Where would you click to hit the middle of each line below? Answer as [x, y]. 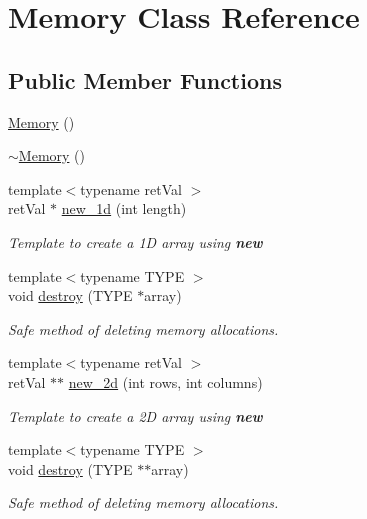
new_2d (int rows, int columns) [165, 381]
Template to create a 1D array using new [135, 241]
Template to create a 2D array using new [135, 415]
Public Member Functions [145, 79]
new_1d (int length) [124, 208]
